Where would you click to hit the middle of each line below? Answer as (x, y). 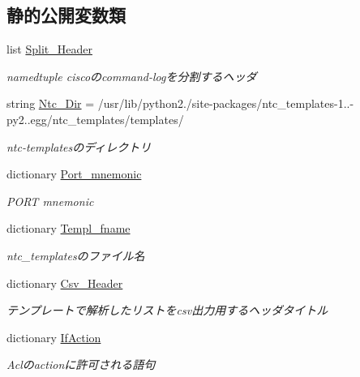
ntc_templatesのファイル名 (76, 255)
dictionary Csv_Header (65, 283)
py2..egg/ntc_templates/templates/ (95, 119)
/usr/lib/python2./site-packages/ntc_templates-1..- (226, 103)
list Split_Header (49, 49)
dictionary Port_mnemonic (74, 174)
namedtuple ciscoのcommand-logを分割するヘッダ (132, 76)
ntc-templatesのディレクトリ (79, 146)
